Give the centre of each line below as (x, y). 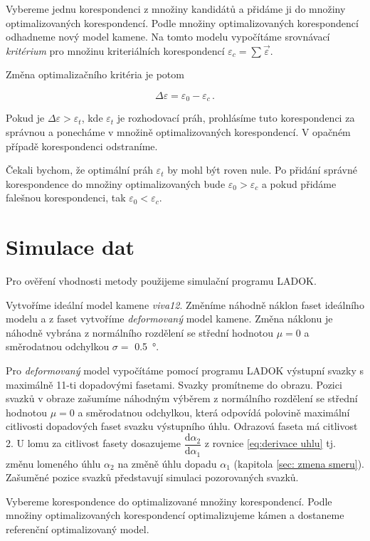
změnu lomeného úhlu (53, 463)
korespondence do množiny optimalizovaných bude (116, 183)
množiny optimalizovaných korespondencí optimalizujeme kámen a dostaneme (175, 515)
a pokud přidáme (299, 183)
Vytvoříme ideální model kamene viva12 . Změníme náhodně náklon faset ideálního (185, 304)
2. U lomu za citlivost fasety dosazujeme (93, 443)
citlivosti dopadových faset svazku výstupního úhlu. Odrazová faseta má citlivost (182, 426)
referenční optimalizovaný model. (78, 529)
